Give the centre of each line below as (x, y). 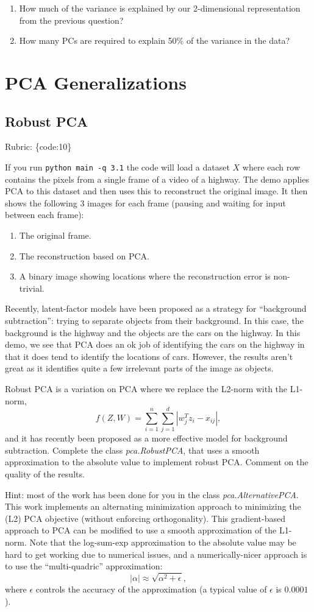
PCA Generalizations (96, 82)
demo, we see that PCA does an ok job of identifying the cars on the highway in (155, 344)
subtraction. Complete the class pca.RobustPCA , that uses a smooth (132, 450)
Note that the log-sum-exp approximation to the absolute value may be (163, 542)
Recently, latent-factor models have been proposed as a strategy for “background (156, 308)
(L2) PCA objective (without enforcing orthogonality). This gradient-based (145, 518)
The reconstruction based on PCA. (84, 255)
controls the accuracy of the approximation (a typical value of (151, 589)
